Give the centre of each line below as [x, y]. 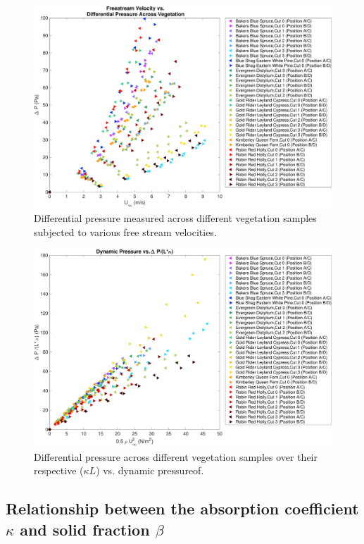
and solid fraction [85, 529]
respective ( [59, 470]
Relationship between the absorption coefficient [182, 508]
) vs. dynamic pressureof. [150, 470]
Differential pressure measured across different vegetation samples [175, 217]
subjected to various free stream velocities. [125, 231]
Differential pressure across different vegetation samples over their [176, 456]
